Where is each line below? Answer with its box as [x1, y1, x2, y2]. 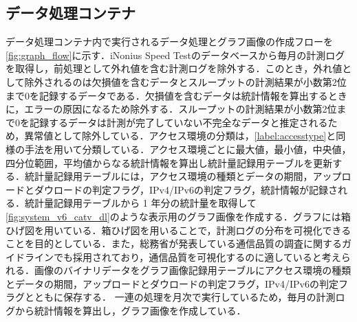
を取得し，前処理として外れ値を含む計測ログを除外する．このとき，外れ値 [6, 61, 343, 76]
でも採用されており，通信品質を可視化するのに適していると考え [54, 249, 341, 264]
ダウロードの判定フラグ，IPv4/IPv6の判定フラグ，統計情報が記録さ [34, 182, 338, 196]
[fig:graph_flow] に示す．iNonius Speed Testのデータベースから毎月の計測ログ [6, 47, 345, 62]
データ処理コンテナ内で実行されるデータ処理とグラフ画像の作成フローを [6, 34, 333, 49]
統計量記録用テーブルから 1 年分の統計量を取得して [24, 196, 257, 210]
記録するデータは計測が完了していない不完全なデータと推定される [29, 115, 328, 129]
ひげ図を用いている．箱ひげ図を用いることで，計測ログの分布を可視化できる [6, 222, 351, 237]
